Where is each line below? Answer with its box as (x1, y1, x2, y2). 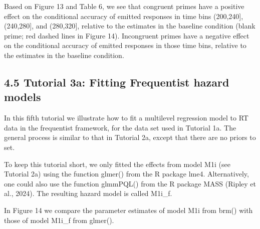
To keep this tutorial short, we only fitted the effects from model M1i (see (4, 158, 230, 169)
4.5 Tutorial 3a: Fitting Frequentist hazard (4, 74, 229, 89)
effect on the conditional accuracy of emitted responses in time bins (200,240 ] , (4, 10, 243, 21)
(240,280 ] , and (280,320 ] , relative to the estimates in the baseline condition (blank (4, 20, 255, 31)
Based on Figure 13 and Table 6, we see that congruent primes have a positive (4, 1, 244, 11)
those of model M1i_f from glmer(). (4, 214, 114, 225)
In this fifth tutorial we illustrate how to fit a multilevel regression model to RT (4, 112, 248, 123)
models (4, 89, 41, 104)
